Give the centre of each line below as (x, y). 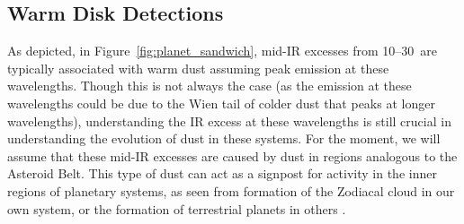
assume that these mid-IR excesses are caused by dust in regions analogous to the (232, 155)
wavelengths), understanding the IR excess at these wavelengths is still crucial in (229, 121)
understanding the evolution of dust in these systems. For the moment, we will (224, 138)
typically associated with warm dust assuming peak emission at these (198, 68)
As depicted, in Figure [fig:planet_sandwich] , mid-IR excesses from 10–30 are (223, 51)
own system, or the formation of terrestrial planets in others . (177, 208)
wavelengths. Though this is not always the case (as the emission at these (210, 86)
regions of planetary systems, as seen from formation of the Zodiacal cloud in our (231, 190)
